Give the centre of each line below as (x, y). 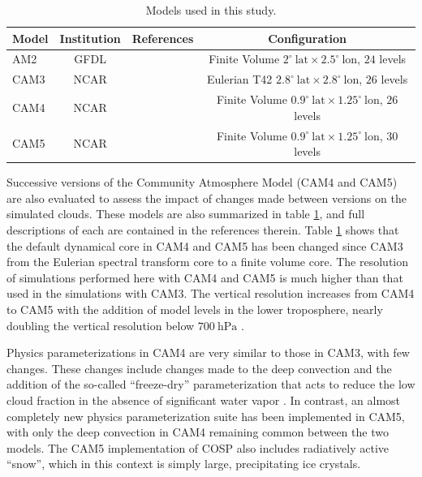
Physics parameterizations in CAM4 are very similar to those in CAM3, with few (208, 352)
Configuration (307, 38)
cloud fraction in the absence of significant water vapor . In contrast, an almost (204, 400)
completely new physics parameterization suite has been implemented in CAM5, (206, 416)
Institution (90, 38)
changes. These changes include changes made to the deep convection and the (199, 368)
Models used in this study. (211, 10)
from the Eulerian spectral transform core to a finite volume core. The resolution (208, 262)
